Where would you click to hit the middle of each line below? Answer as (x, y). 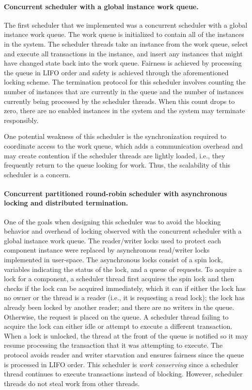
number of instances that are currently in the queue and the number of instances (124, 91)
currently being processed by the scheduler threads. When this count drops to (119, 101)
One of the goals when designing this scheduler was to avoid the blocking (112, 221)
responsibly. (21, 120)
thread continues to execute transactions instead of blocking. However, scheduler (123, 374)
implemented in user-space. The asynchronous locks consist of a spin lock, (113, 260)
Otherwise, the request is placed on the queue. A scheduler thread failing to (116, 316)
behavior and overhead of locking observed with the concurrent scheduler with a (123, 231)
